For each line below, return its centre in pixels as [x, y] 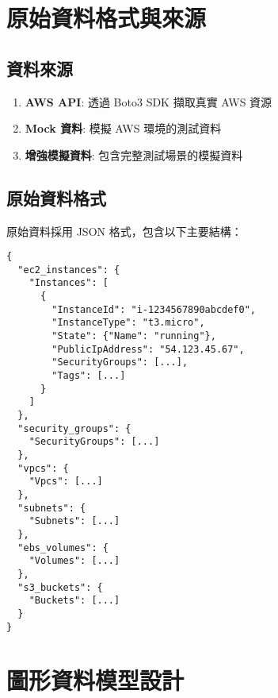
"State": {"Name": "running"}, [134, 336]
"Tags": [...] [89, 376]
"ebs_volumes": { [63, 548]
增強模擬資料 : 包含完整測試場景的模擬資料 [134, 154]
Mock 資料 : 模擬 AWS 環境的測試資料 [123, 128]
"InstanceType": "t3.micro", [128, 323]
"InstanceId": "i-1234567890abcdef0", [154, 309]
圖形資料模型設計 [95, 680]
